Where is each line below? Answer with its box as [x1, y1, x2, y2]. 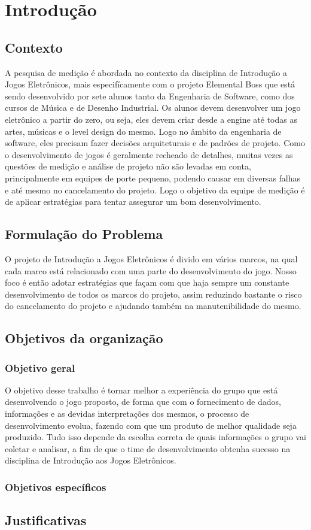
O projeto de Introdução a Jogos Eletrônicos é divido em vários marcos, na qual [5, 252, 298, 265]
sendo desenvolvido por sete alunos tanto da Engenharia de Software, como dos [5, 89, 295, 102]
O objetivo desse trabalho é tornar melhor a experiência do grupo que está [5, 383, 278, 396]
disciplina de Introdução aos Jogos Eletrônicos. [5, 454, 176, 467]
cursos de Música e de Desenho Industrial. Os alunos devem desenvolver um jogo [5, 101, 301, 114]
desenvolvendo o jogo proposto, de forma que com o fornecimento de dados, [5, 395, 281, 408]
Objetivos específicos [5, 479, 106, 494]
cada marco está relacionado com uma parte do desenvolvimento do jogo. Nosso [5, 264, 297, 277]
